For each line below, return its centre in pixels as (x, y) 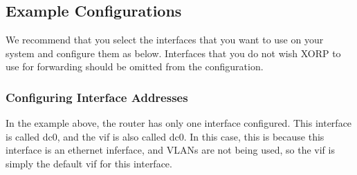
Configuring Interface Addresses (97, 97)
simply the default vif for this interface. (89, 163)
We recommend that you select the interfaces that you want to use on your (165, 40)
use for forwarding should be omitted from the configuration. (135, 66)
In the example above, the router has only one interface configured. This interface (179, 123)
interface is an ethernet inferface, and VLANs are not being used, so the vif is (170, 150)
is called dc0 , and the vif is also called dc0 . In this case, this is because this (165, 136)
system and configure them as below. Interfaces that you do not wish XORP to (173, 53)
